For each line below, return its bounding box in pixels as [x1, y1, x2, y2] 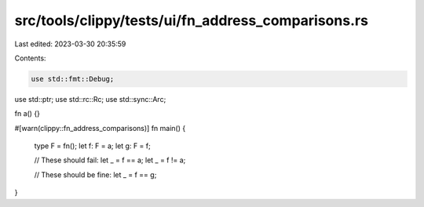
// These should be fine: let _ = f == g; [34, 169, 157, 180]
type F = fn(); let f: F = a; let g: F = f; [34, 141, 151, 151]
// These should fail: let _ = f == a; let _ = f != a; [34, 155, 186, 165]
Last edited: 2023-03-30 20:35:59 [14, 39, 126, 49]
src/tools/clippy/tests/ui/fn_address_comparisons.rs [14, 12, 369, 29]
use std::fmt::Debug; [31, 74, 115, 83]
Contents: [14, 53, 46, 63]
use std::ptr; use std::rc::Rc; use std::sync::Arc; [14, 94, 166, 103]
